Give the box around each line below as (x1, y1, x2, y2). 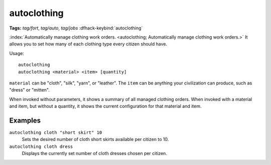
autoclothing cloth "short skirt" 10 (9, 129, 102, 135)
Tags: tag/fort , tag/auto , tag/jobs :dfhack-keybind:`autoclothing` (9, 25, 143, 31)
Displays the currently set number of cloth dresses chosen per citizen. (22, 150, 168, 156)
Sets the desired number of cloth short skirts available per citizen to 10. (22, 136, 169, 142)
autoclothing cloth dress (9, 143, 73, 149)
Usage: (9, 50, 25, 56)
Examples (9, 116, 41, 124)
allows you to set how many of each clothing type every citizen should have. (9, 41, 168, 47)
